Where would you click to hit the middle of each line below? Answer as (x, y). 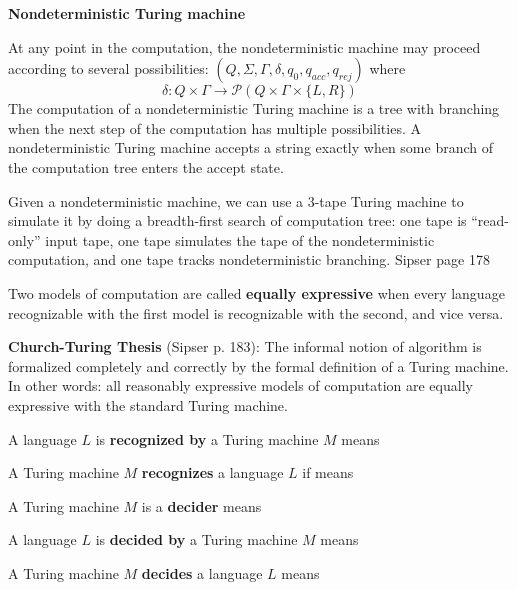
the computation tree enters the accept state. (146, 166)
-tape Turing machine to (389, 200)
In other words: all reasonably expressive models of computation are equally (240, 385)
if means (328, 472)
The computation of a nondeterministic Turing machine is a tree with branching (254, 108)
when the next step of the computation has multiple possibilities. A (214, 127)
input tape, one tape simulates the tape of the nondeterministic (240, 239)
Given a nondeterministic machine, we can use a (156, 200)
